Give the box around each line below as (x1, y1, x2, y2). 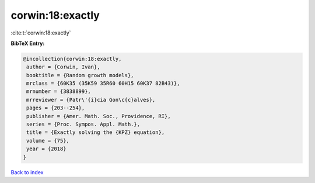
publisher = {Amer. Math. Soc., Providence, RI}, (26, 113, 171, 119)
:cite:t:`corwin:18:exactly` (10, 29, 71, 36)
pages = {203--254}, (26, 105, 85, 111)
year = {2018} (26, 146, 66, 152)
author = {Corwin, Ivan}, (26, 64, 100, 70)
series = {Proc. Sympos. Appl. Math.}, (26, 121, 140, 128)
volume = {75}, (26, 137, 70, 144)
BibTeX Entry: (10, 40, 45, 47)
